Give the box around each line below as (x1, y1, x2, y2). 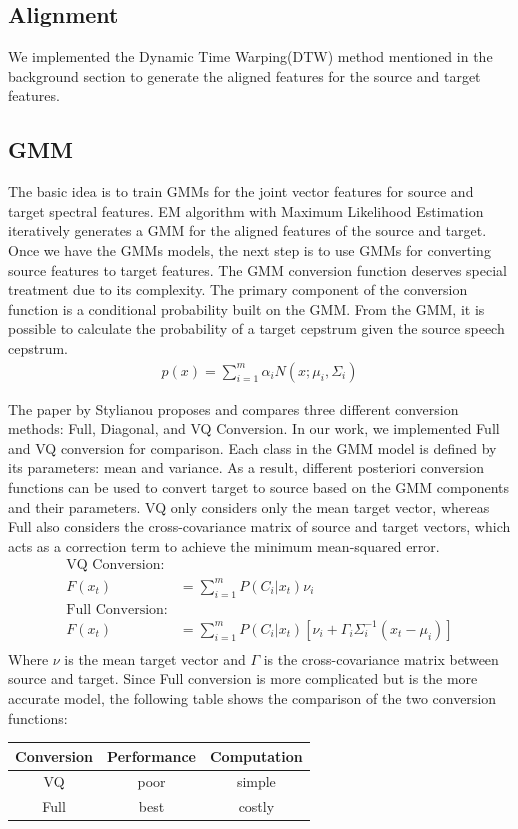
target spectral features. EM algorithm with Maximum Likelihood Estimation (8, 200, 484, 221)
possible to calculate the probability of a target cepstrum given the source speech (8, 318, 505, 339)
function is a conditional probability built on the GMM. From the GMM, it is (8, 298, 485, 319)
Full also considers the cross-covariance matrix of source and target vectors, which (8, 516, 511, 537)
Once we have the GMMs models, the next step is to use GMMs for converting (8, 239, 491, 260)
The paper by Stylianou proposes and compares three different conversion (8, 398, 459, 419)
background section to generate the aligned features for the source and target (8, 65, 481, 86)
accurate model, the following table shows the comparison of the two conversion (8, 687, 497, 708)
